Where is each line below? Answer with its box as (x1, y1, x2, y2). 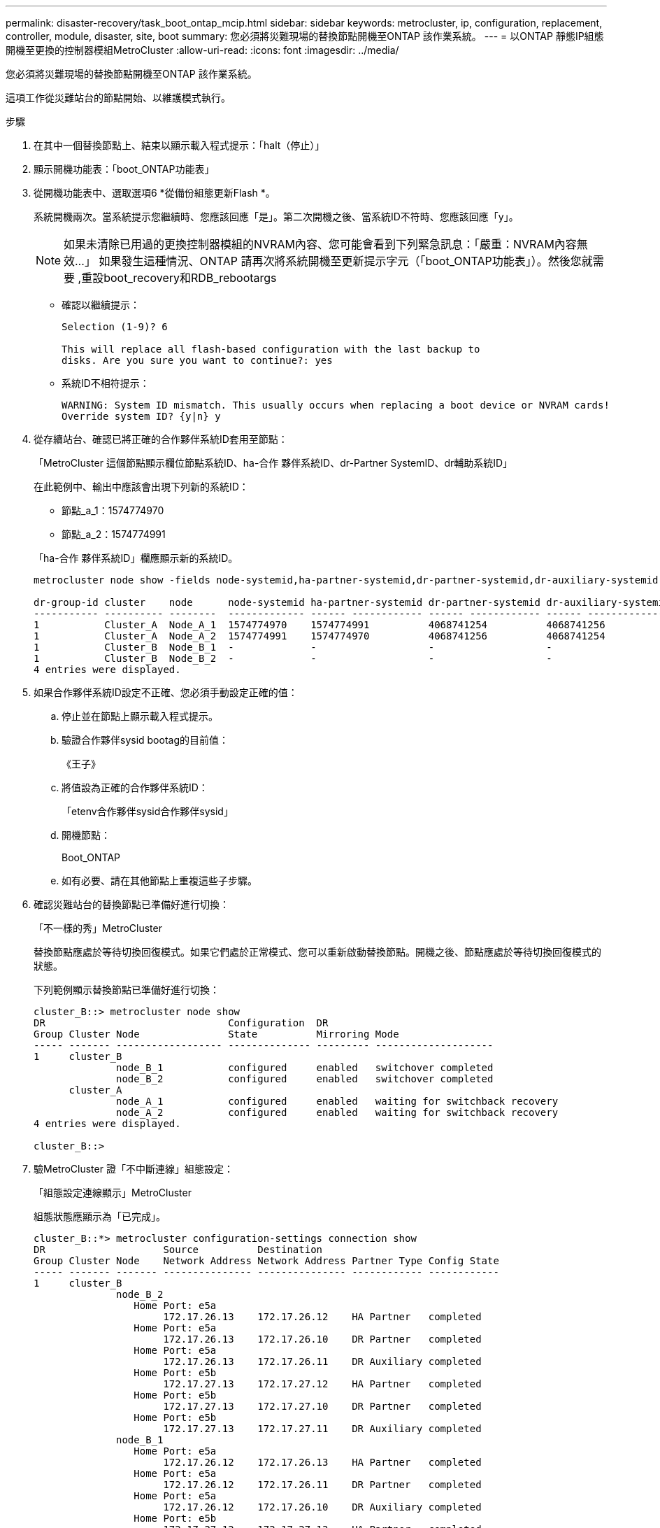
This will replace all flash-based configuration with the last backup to (62, 344, 480, 355)
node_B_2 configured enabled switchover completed (116, 1073, 494, 1084)
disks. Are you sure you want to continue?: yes (62, 355, 333, 366)
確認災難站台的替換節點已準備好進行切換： (34, 898, 229, 910)
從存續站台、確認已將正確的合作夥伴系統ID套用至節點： (34, 433, 288, 445)
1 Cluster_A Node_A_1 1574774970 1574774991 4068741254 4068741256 (34, 619, 605, 630)
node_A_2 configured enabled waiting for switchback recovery (116, 1107, 559, 1118)
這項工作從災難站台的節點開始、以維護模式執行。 (6, 92, 231, 104)
